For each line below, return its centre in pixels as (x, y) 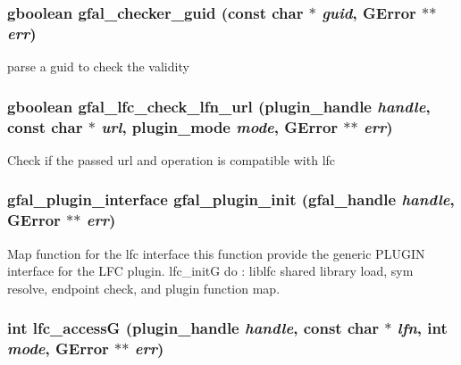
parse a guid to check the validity (98, 66)
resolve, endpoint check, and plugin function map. (144, 288)
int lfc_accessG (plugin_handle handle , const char (193, 328)
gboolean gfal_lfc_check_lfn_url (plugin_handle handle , (219, 106)
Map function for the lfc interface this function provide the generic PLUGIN (216, 253)
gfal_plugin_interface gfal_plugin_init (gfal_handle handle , (231, 199)
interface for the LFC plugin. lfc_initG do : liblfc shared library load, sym (210, 271)
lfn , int (422, 328)
